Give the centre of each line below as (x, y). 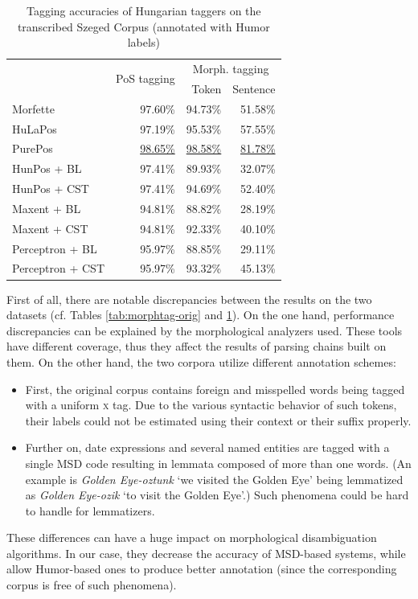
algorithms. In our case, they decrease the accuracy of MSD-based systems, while (206, 553)
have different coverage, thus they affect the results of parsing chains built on (197, 346)
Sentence (254, 88)
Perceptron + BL (55, 248)
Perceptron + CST (58, 268)
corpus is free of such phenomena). (92, 585)
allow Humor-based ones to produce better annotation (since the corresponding (202, 569)
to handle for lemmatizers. (90, 510)
